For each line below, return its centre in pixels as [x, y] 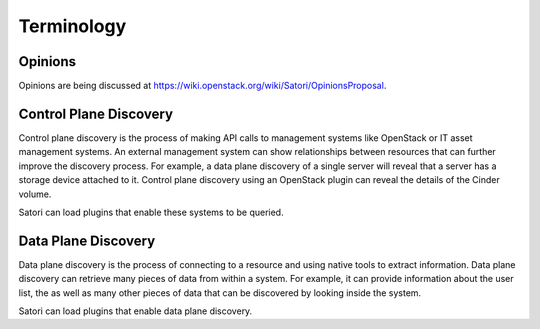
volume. [35, 194]
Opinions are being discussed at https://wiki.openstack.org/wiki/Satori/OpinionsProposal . [202, 86]
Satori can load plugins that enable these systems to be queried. [151, 212]
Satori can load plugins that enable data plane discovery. [135, 311]
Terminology [72, 26]
